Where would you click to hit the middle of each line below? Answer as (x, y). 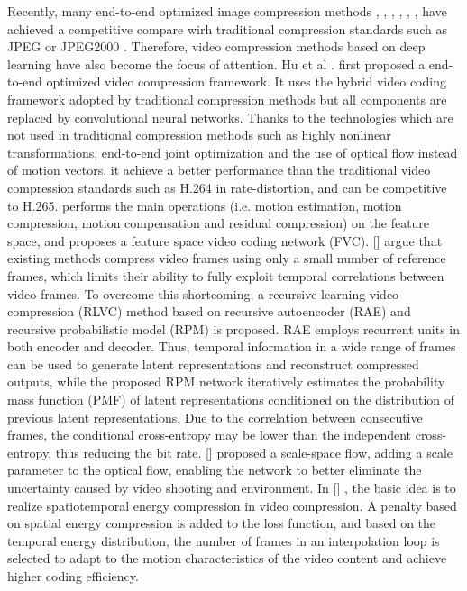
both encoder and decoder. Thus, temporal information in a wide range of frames (232, 346)
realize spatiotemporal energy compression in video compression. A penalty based (232, 505)
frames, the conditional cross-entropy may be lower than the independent (209, 435)
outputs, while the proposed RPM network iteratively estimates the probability (226, 382)
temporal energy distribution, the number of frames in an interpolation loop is (224, 540)
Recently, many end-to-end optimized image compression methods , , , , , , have (227, 11)
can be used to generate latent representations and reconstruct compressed (213, 364)
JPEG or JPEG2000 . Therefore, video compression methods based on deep (216, 46)
